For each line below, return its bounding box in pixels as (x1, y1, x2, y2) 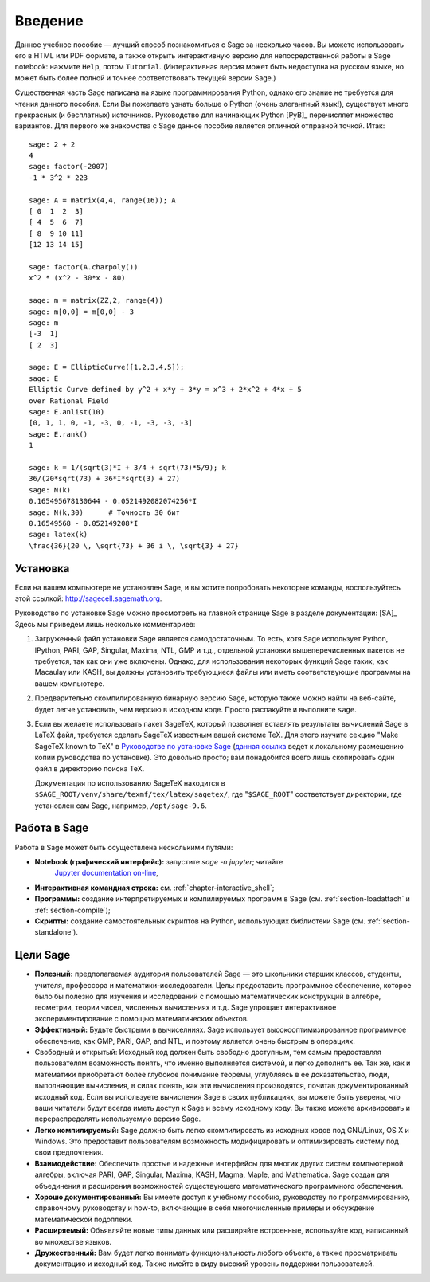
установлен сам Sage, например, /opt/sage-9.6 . (34, 801, 207, 810)
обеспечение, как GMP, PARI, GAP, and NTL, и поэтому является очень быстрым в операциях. (34, 1036, 356, 1045)
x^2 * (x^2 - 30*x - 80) (29, 273, 126, 283)
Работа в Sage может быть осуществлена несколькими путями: (14, 842, 233, 852)
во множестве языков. (34, 1237, 111, 1246)
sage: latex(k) (29, 530, 88, 539)
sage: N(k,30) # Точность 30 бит (29, 508, 181, 517)
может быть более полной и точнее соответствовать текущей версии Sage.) (14, 73, 276, 83)
